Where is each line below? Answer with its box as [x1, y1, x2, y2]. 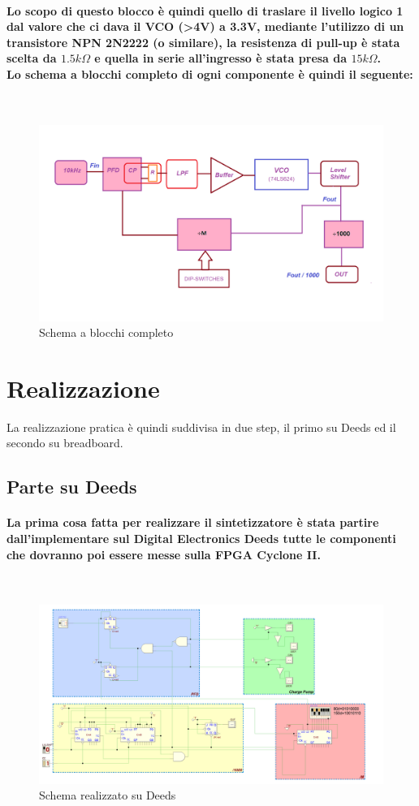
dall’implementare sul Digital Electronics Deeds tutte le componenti [6, 530, 396, 547]
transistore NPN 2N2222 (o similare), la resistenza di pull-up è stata [6, 33, 400, 50]
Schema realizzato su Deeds [39, 787, 176, 804]
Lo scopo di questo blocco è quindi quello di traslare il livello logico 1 [6, 2, 404, 19]
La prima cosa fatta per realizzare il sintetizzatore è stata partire [6, 514, 379, 531]
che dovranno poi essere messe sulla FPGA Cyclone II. [6, 545, 321, 562]
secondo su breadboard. [6, 434, 123, 451]
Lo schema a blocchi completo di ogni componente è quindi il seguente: [6, 65, 413, 82]
